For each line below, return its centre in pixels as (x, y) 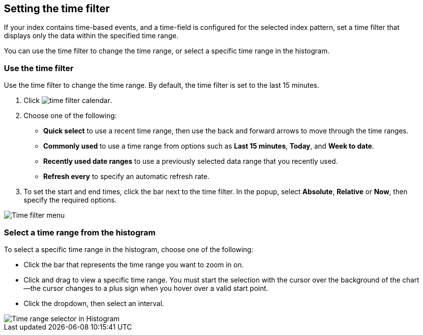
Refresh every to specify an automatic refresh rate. (126, 177)
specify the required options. (70, 200)
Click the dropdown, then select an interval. (94, 303)
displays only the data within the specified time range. (91, 36)
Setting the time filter (57, 9)
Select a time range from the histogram (80, 232)
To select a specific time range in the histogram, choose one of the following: (129, 249)
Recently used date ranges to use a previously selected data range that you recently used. (191, 161)
